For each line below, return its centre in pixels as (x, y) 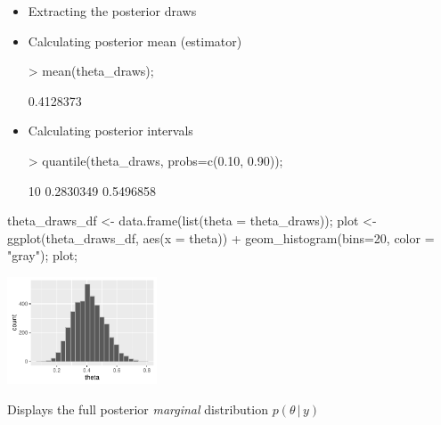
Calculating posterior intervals (110, 131)
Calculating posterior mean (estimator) (135, 41)
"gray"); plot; (42, 255)
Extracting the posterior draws (112, 11)
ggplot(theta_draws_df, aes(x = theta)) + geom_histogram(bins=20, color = (221, 237)
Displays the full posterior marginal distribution (138, 409)
